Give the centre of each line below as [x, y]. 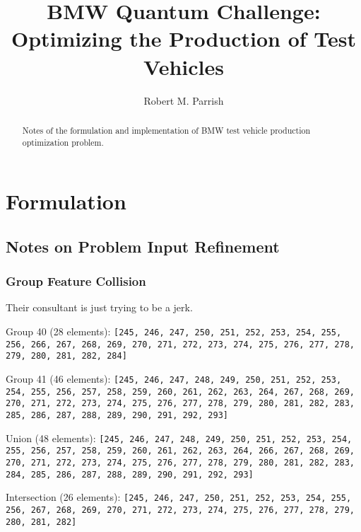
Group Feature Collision [76, 281]
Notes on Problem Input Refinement [143, 246]
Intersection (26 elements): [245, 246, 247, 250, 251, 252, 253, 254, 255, [179, 497]
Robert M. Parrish [184, 100]
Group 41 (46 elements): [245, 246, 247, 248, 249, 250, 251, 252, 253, [174, 378]
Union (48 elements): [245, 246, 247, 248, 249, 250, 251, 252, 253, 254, [179, 438]
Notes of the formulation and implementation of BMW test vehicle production [166, 130]
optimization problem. [63, 142]
